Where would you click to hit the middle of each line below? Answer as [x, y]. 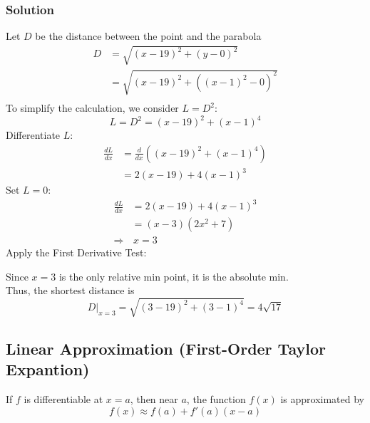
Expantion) [48, 369]
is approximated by [322, 399]
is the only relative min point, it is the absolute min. [174, 276]
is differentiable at [63, 399]
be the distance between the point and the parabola [148, 36]
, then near [154, 399]
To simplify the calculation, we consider [92, 108]
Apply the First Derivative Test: [76, 252]
